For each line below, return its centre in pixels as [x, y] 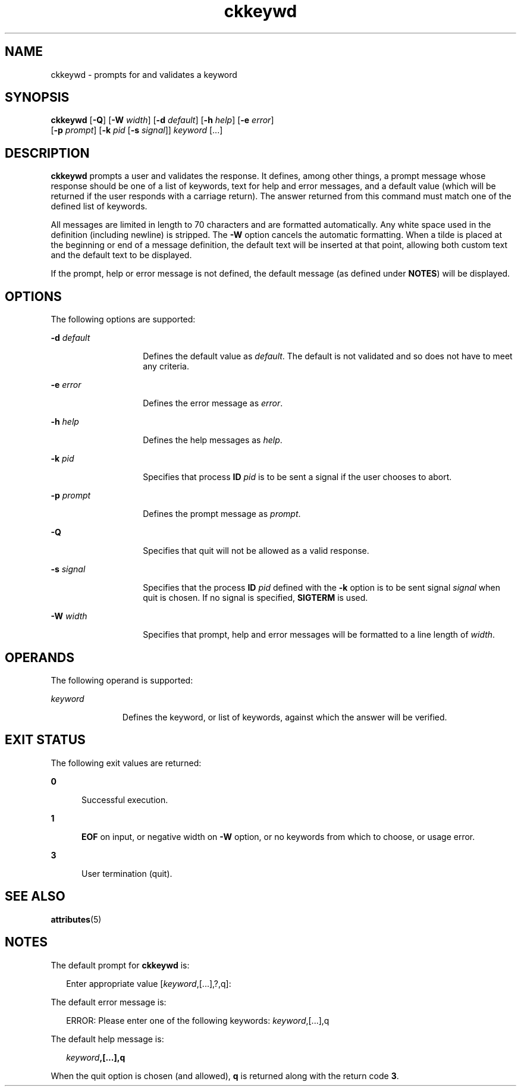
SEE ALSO [35, 896]
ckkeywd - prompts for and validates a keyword [144, 74]
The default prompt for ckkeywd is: [120, 965]
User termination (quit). [127, 873]
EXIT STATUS [45, 740]
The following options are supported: [123, 319]
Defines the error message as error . [213, 403]
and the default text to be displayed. [121, 255]
